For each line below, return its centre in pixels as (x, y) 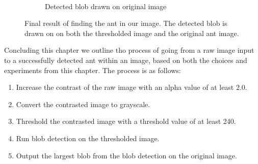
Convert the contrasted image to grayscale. (83, 104)
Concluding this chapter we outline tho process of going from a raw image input (129, 50)
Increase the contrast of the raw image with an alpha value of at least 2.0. (132, 87)
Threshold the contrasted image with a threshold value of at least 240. (126, 121)
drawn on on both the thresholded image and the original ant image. (132, 33)
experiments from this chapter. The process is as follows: (93, 70)
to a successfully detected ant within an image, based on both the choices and (126, 60)
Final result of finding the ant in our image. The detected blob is (126, 23)
